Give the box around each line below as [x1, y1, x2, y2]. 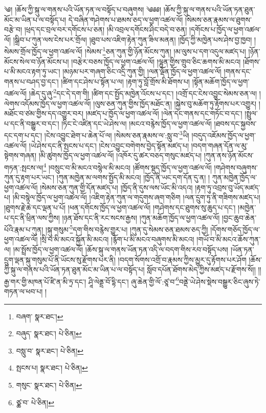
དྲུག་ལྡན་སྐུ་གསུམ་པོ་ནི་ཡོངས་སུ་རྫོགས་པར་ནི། [4, 254, 116, 265]
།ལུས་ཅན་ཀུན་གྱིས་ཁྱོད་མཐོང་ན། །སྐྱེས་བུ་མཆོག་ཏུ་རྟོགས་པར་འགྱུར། [93, 98, 257, 108]
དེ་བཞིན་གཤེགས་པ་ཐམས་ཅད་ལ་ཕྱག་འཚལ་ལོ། [68, 14, 183, 25]
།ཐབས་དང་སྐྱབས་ [214, 118, 257, 128]
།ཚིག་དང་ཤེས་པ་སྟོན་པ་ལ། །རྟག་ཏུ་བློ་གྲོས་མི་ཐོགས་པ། [61, 76, 190, 86]
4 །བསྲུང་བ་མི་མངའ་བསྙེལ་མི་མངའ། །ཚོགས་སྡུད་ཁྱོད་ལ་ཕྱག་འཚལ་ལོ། [43, 160, 212, 172]
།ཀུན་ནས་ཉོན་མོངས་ [204, 150, 254, 161]
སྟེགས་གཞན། [4, 150, 37, 161]
